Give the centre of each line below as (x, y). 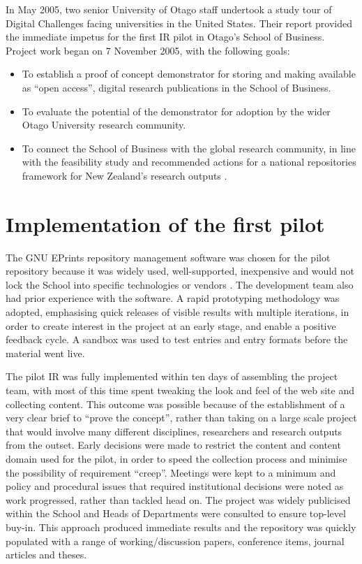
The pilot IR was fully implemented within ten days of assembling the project (172, 376)
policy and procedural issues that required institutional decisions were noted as (175, 486)
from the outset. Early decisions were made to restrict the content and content (173, 445)
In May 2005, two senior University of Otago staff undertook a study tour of (169, 9)
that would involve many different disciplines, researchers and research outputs (174, 431)
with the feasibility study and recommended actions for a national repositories (189, 162)
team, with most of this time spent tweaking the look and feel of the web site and (180, 390)
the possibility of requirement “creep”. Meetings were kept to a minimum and (171, 472)
